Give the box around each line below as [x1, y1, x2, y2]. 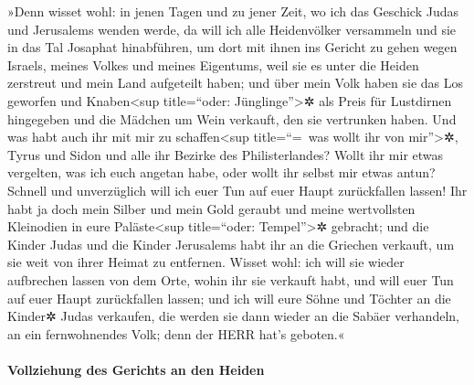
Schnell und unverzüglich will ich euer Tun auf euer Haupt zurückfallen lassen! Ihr [7, 180, 468, 199]
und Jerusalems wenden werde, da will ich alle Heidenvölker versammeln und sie [7, 19, 457, 38]
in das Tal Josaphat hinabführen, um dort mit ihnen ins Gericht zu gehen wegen [7, 37, 458, 57]
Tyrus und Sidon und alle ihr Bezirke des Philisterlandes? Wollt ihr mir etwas [7, 144, 444, 164]
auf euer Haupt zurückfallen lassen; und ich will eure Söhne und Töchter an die [7, 288, 451, 307]
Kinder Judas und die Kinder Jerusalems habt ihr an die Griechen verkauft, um [7, 234, 455, 253]
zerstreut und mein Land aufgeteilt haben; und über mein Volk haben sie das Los [7, 73, 464, 92]
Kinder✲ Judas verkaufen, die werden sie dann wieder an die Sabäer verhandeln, [7, 306, 459, 326]
